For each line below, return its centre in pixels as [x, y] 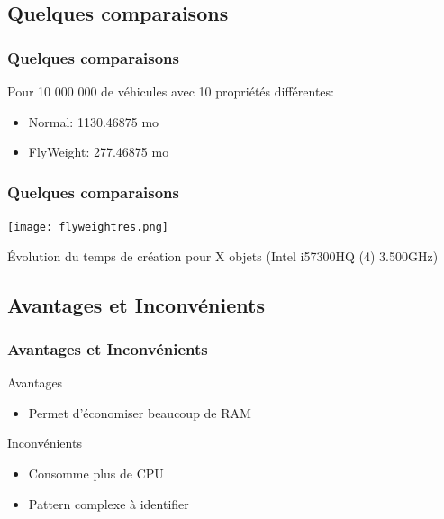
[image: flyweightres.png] [88, 227]
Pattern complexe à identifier [109, 503]
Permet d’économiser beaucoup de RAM [140, 412]
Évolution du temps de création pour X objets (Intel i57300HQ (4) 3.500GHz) [223, 255]
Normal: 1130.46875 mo [94, 121]
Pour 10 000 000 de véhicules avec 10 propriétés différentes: [171, 91]
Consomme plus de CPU [96, 473]
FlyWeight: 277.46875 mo [99, 152]
